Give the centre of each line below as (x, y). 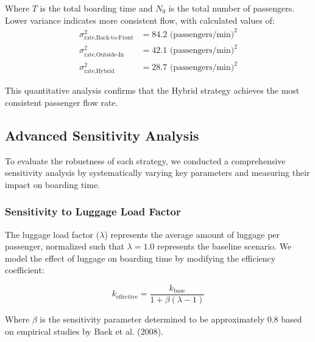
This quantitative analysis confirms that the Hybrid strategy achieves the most (152, 90)
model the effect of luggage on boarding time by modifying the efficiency (140, 258)
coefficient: (25, 270)
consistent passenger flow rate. (62, 102)
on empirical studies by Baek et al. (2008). (84, 331)
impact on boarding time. (53, 184)
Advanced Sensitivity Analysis (102, 135)
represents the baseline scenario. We (224, 246)
